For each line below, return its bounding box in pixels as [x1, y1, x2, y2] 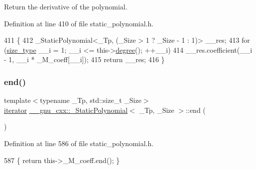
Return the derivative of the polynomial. [4, 1, 128, 11]
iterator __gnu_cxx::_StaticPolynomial [4, 104, 128, 115]
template [4, 95, 31, 105]
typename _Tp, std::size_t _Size [40, 95, 141, 105]
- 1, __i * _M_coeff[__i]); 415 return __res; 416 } [4, 54, 165, 65]
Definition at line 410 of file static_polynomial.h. [4, 18, 154, 28]
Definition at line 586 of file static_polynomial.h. [4, 138, 154, 148]
